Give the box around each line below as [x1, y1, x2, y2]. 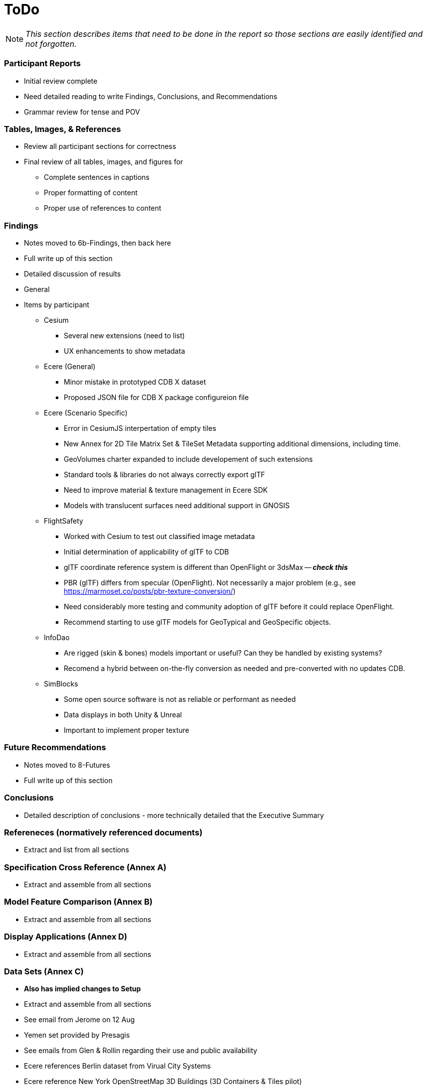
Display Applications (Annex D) [4, 932, 128, 942]
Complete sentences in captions [44, 173, 149, 182]
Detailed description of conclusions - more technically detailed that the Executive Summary [24, 811, 324, 819]
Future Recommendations [4, 742, 106, 753]
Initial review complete [24, 76, 98, 85]
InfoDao [44, 633, 70, 642]
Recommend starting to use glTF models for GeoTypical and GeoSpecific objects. [64, 618, 331, 626]
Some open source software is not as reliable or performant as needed [64, 695, 296, 703]
